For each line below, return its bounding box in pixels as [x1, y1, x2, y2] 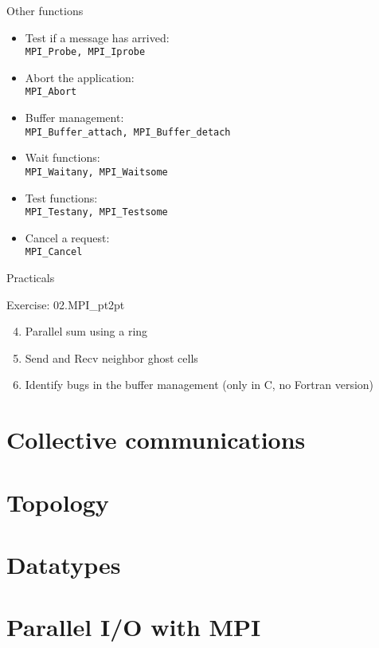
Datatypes [6, 548, 121, 580]
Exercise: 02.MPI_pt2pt [6, 296, 125, 312]
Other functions [6, 2, 84, 18]
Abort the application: [25, 69, 135, 85]
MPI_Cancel [25, 246, 83, 258]
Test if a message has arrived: [25, 29, 170, 45]
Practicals [6, 269, 55, 286]
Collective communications [6, 423, 306, 456]
